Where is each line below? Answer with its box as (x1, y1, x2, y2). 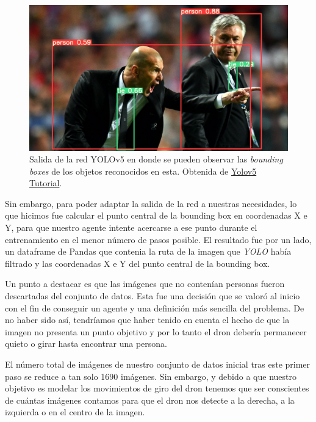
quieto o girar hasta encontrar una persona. (5, 337, 167, 350)
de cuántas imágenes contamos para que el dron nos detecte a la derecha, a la (5, 393, 295, 406)
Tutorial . (29, 176, 62, 189)
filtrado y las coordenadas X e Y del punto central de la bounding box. (5, 256, 270, 269)
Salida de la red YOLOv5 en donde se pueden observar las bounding (29, 153, 283, 166)
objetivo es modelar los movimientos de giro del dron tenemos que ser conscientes (5, 382, 309, 395)
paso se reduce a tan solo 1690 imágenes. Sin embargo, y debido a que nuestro (5, 369, 297, 382)
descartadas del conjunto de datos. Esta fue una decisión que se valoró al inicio (5, 289, 300, 302)
